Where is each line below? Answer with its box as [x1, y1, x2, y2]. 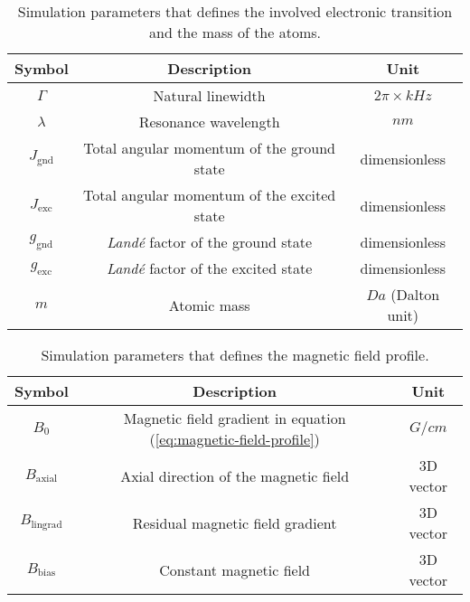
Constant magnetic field [159, 559, 311, 580]
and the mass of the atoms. [148, 22, 322, 42]
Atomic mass [168, 294, 250, 315]
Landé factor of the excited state [106, 258, 313, 278]
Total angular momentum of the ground [83, 137, 336, 158]
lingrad [31, 519, 62, 530]
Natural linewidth [153, 85, 266, 106]
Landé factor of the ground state [107, 231, 313, 252]
